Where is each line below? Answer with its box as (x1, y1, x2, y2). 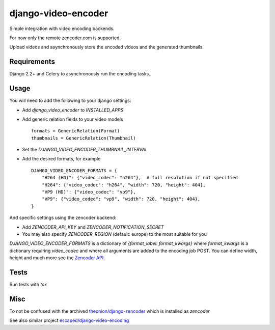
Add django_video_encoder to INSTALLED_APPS (22, 107, 124, 113)
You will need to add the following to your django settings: (9, 97, 131, 104)
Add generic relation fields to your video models (22, 116, 123, 122)
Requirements (9, 58, 56, 66)
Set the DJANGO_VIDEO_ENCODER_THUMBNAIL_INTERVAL (22, 147, 148, 153)
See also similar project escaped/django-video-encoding (9, 317, 129, 323)
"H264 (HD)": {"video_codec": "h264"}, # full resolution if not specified (41, 175, 238, 181)
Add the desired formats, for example (22, 156, 101, 162)
